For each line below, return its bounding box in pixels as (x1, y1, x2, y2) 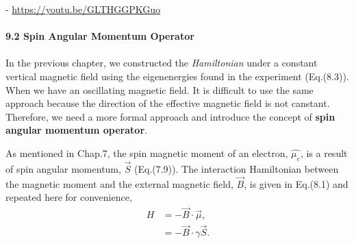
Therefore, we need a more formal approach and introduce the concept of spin (5, 109, 336, 123)
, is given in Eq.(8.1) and (244, 176, 349, 191)
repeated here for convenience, (5, 190, 132, 204)
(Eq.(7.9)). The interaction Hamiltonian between (134, 161, 339, 175)
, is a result (300, 145, 348, 160)
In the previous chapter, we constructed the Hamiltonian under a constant (5, 56, 318, 70)
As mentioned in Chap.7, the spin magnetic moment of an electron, (5, 145, 288, 160)
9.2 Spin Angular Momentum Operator (5, 29, 194, 43)
